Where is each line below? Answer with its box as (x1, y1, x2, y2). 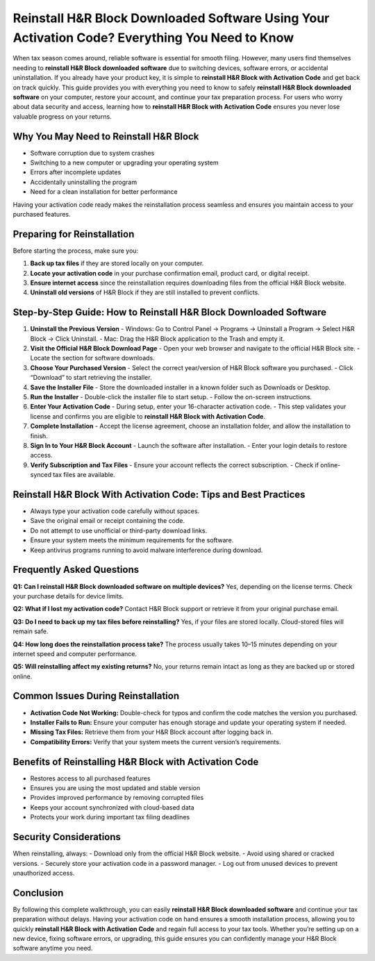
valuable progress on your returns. (12, 112, 112, 121)
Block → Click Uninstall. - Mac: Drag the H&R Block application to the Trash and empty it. (30, 334, 285, 343)
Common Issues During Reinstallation (12, 690, 180, 702)
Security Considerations (12, 831, 122, 843)
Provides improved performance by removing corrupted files (30, 794, 204, 802)
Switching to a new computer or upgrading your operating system (30, 158, 219, 167)
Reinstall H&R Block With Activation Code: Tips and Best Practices (12, 488, 306, 500)
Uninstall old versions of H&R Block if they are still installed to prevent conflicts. (30, 288, 260, 296)
